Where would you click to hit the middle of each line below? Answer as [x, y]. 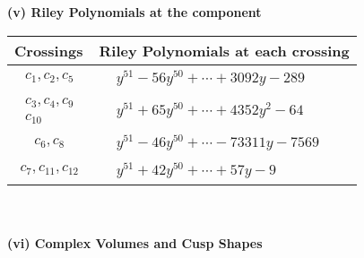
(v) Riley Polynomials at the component [134, 12]
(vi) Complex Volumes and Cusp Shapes [135, 243]
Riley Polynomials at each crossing [224, 50]
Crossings [49, 50]
